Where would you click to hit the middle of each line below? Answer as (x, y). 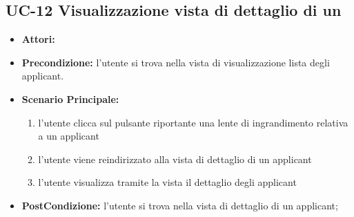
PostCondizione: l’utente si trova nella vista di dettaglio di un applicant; (180, 205)
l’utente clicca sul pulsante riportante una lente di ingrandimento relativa (193, 122)
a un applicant (69, 136)
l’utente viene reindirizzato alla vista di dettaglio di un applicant (175, 159)
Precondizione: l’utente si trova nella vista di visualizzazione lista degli (176, 62)
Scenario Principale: (70, 98)
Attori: (38, 39)
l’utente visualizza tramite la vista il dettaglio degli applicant (167, 182)
